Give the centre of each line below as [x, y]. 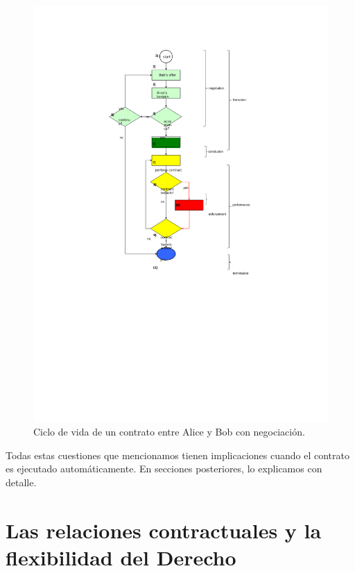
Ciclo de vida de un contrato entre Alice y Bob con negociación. [169, 432]
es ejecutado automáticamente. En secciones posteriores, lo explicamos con [164, 469]
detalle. [21, 482]
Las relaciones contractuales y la [164, 530]
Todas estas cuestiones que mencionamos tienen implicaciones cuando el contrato [177, 455]
